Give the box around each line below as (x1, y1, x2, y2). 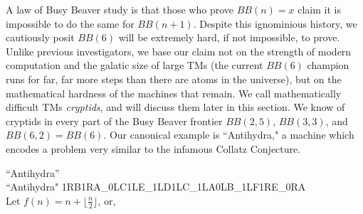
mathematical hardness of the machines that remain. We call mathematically (6, 85, 342, 100)
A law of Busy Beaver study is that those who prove (6, 2, 234, 16)
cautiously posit (6, 30, 75, 45)
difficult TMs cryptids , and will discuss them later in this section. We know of (6, 100, 345, 114)
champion (307, 58, 349, 73)
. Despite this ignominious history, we (193, 16, 357, 31)
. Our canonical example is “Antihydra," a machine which (103, 127, 354, 142)
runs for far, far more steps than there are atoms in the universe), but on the (6, 71, 342, 86)
